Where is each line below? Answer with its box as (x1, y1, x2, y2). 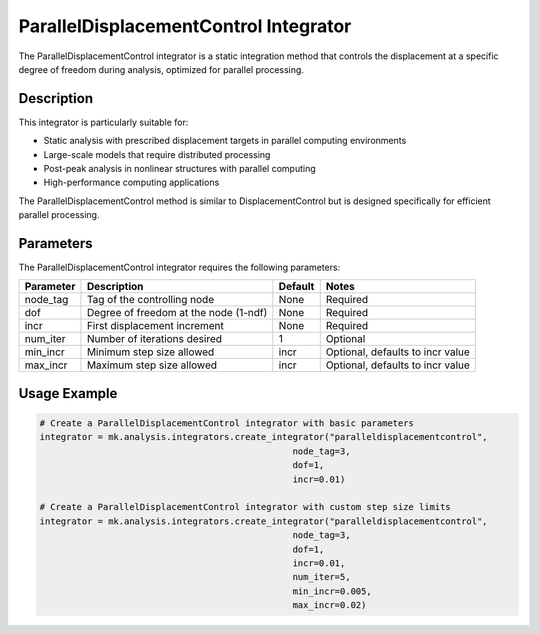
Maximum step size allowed (86, 358, 218, 372)
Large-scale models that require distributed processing (43, 148, 271, 160)
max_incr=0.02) (292, 600, 367, 611)
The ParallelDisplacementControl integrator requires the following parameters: (18, 261, 341, 274)
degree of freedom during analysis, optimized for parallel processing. (18, 63, 305, 75)
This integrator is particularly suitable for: (18, 116, 189, 128)
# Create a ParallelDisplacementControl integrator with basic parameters (39, 418, 415, 429)
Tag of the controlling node (86, 293, 215, 307)
